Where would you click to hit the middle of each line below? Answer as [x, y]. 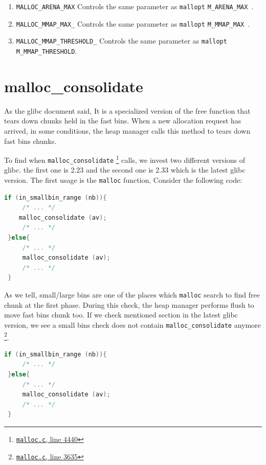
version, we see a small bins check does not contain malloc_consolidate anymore [132, 324]
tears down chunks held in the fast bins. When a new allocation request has [123, 121]
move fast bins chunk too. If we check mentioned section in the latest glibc [121, 315]
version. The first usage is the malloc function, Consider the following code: [123, 180]
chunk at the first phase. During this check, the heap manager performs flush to [129, 304]
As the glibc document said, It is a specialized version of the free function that [127, 110]
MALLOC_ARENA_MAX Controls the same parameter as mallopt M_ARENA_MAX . [135, 6]
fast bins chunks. [30, 141]
